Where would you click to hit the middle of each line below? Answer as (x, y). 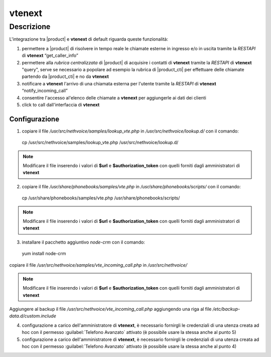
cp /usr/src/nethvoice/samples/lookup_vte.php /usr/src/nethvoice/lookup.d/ (100, 143)
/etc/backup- (226, 309)
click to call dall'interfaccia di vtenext (61, 104)
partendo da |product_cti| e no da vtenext (65, 77)
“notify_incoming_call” (45, 91)
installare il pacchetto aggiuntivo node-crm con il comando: (83, 242)
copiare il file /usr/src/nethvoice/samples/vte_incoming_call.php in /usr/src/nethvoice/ (98, 265)
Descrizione (30, 27)
